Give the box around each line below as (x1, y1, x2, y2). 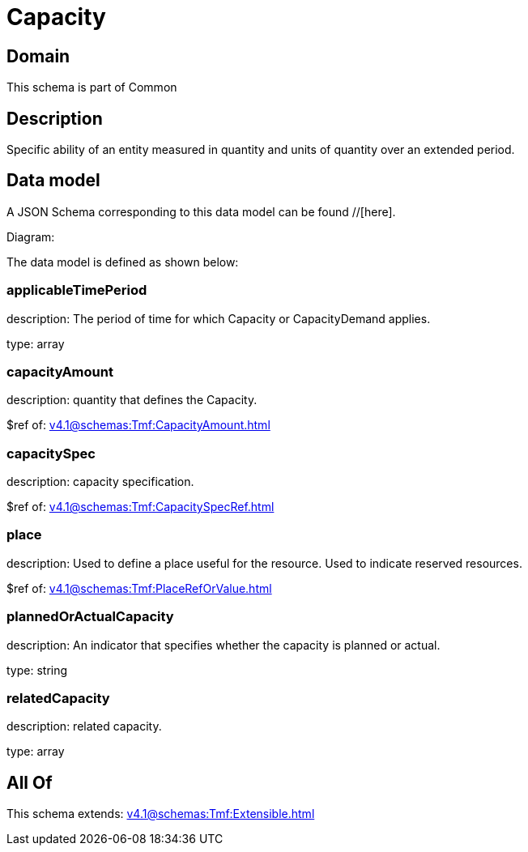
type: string (6, 662, 68, 677)
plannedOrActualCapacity (6, 608, 174, 625)
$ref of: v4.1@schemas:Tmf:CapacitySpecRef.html (6, 500, 275, 514)
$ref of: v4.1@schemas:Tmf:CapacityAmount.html (6, 418, 270, 432)
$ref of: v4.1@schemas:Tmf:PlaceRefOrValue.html (6, 581, 272, 595)
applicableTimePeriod (6, 282, 147, 299)
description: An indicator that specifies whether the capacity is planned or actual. (6, 637, 441, 652)
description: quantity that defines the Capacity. (6, 393, 258, 407)
